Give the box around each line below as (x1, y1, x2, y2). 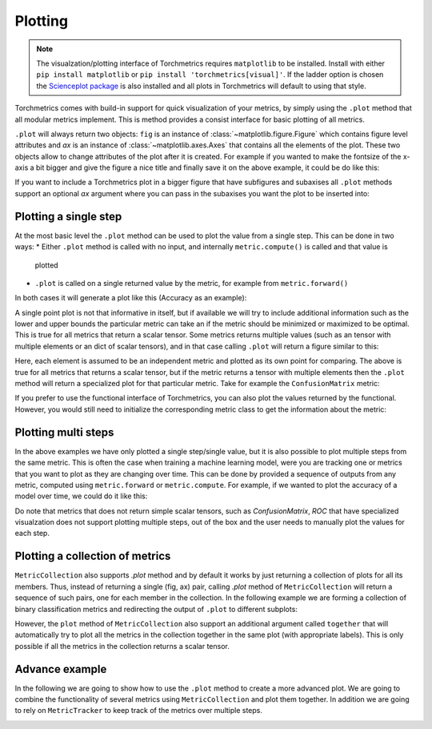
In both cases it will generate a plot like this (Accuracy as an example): (14, 293, 247, 303)
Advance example (14, 662, 107, 676)
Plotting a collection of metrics (14, 550, 171, 563)
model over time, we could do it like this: (14, 491, 148, 501)
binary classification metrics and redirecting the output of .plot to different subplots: (14, 604, 298, 614)
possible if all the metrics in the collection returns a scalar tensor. (14, 641, 230, 650)
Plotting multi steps (14, 425, 114, 439)
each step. (14, 529, 50, 538)
